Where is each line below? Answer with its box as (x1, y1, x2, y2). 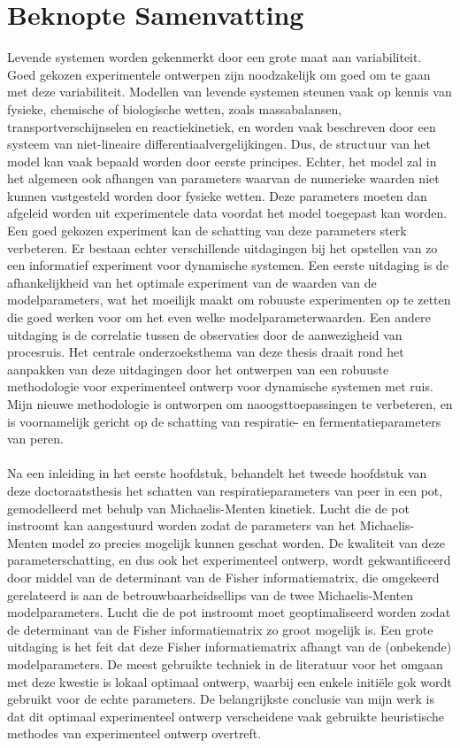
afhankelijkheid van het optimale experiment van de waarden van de (7, 273, 377, 291)
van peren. (7, 429, 64, 448)
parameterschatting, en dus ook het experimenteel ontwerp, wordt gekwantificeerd (7, 551, 451, 569)
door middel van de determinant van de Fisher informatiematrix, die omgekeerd (7, 567, 440, 586)
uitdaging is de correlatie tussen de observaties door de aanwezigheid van (7, 325, 402, 343)
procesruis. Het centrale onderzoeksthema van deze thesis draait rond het (7, 343, 404, 361)
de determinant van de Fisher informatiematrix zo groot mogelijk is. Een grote (7, 620, 433, 638)
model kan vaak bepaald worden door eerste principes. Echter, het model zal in (7, 151, 437, 170)
